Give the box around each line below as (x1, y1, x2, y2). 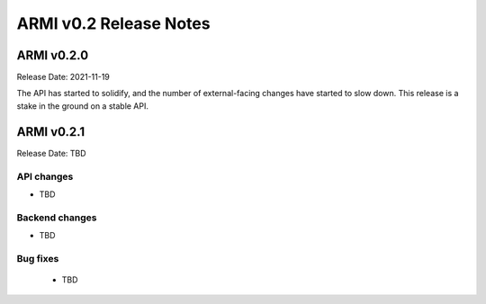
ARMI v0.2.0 (16, 48, 89, 63)
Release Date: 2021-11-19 (16, 72, 110, 83)
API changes (16, 170, 74, 183)
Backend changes (16, 211, 97, 224)
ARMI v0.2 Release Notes (16, 13, 211, 33)
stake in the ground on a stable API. (16, 100, 148, 112)
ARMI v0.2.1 (16, 124, 85, 139)
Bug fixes (16, 252, 59, 264)
